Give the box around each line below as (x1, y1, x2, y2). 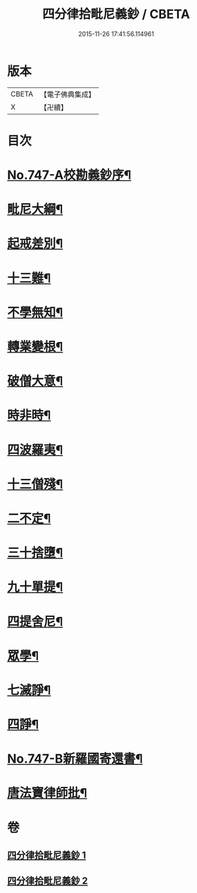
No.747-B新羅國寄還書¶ (7, 751, 143, 767)
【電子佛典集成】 (39, 90, 95, 99)
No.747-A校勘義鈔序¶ (7, 167, 131, 183)
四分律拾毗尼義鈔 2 (7, 875, 88, 887)
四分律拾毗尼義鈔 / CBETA (42, 6, 190, 22)
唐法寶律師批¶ (7, 785, 88, 801)
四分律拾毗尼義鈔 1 (7, 849, 86, 861)
